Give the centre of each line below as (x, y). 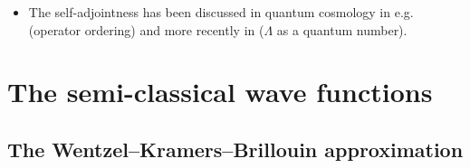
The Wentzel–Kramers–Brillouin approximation (235, 149)
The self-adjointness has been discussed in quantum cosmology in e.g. (221, 12)
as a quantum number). (342, 29)
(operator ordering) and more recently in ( (146, 29)
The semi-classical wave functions (220, 92)
